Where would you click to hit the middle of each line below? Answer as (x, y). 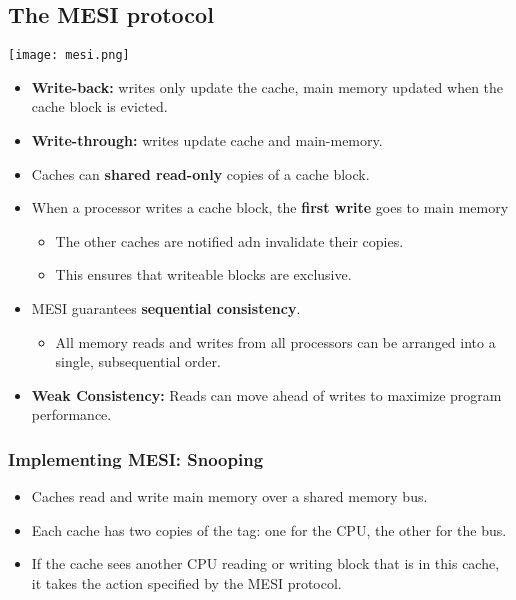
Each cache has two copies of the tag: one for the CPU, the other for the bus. (269, 529)
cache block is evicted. (99, 106)
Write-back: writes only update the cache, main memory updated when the (267, 86)
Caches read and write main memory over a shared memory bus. (229, 496)
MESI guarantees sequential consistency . (166, 308)
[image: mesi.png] (69, 55)
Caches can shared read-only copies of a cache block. (200, 173)
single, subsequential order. (138, 361)
